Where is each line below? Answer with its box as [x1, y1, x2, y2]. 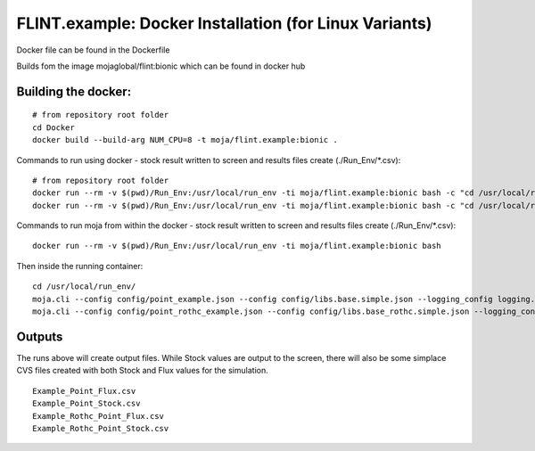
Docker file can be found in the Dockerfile [16, 45, 170, 55]
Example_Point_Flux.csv [32, 386, 136, 396]
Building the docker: [16, 84, 132, 99]
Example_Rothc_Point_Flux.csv [32, 411, 165, 421]
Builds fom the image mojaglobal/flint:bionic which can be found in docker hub [16, 61, 306, 71]
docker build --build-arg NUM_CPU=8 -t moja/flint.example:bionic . [32, 135, 338, 145]
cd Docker [32, 122, 75, 133]
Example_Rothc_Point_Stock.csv [32, 423, 169, 433]
